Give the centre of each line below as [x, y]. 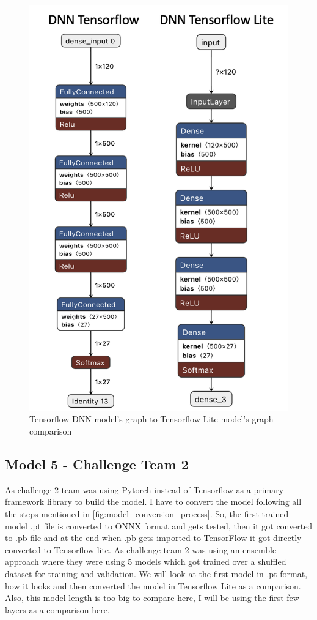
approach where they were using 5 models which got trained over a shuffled [146, 562]
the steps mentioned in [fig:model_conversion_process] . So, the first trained [147, 514]
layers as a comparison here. [57, 609]
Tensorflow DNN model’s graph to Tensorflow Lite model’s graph [151, 419]
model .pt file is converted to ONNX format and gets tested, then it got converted [159, 525]
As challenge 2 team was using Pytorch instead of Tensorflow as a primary [144, 489]
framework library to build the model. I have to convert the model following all [153, 502]
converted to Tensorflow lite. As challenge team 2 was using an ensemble [141, 549]
